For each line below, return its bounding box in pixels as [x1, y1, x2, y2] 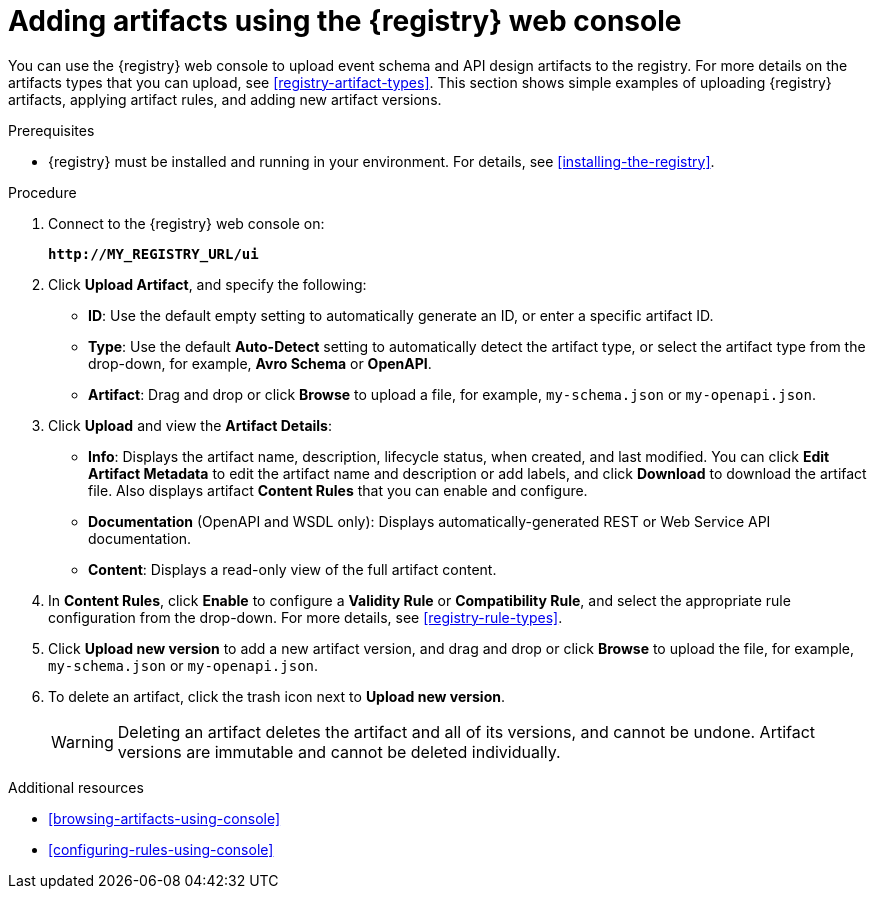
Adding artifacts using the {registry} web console [8, 4, 682, 38]
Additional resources [8, 778, 144, 796]
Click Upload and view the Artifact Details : [48, 416, 332, 434]
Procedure [8, 183, 77, 201]
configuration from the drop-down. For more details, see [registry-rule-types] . [48, 608, 563, 626]
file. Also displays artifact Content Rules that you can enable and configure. [88, 481, 588, 499]
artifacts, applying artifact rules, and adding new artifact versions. [8, 90, 442, 108]
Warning [51, 731, 114, 752]
